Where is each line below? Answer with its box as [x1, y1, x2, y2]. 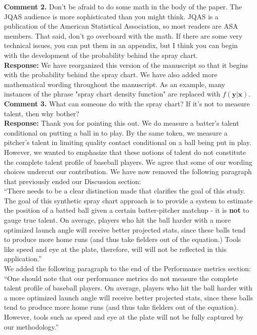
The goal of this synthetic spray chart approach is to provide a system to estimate [4, 195, 253, 205]
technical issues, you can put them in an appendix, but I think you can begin [4, 40, 238, 50]
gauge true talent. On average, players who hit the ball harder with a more [4, 215, 231, 225]
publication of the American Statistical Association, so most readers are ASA [4, 21, 238, 31]
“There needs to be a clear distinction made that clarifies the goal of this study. [4, 186, 245, 196]
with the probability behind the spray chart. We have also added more [4, 69, 217, 80]
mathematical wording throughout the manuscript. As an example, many [4, 79, 225, 89]
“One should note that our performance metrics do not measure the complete [4, 273, 238, 283]
